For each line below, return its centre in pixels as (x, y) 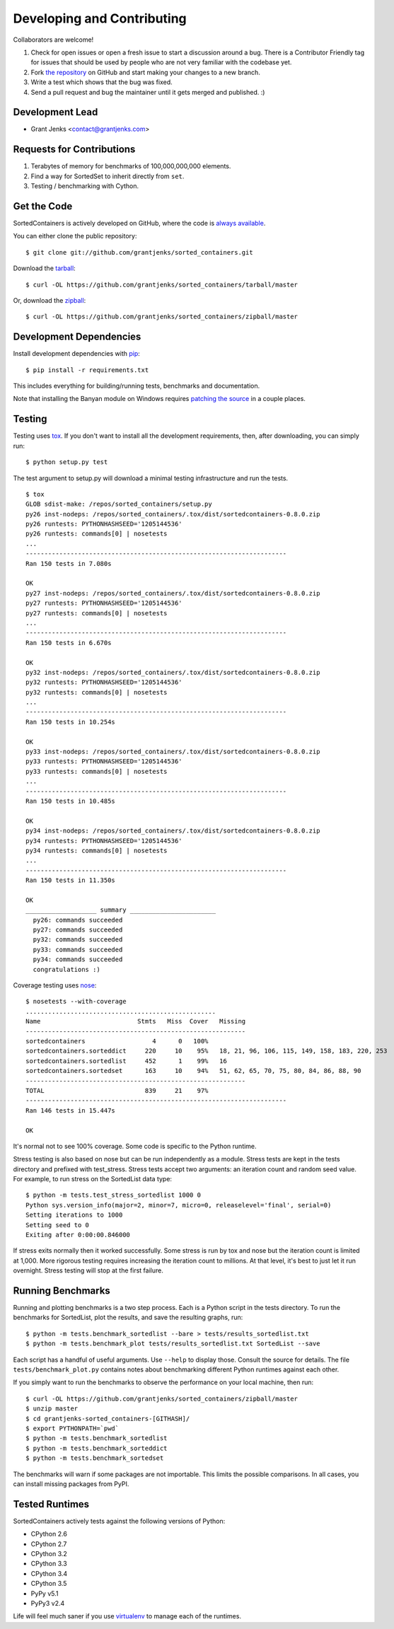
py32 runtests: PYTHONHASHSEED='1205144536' (104, 682)
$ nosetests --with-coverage (76, 1002)
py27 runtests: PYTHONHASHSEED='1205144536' (104, 603)
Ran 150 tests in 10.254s (71, 722)
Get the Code (43, 206)
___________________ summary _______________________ (121, 910)
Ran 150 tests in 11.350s (71, 880)
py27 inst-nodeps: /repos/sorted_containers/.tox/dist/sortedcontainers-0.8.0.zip (173, 593)
